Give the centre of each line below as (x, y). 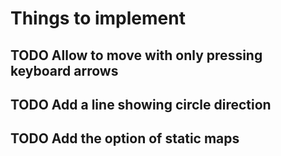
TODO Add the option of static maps (125, 138)
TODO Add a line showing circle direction (141, 104)
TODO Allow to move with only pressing (136, 55)
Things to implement (98, 18)
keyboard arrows (64, 70)
